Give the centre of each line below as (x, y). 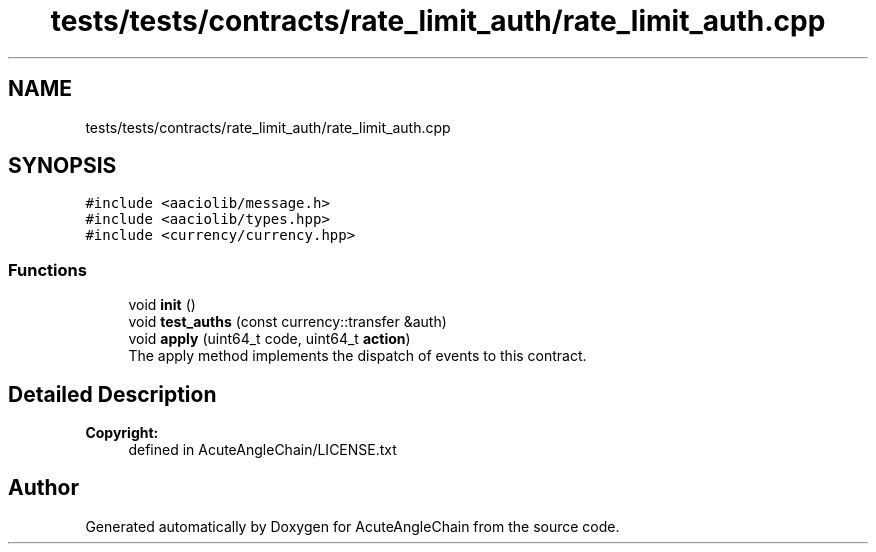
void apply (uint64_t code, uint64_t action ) (269, 339)
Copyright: (122, 433)
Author (43, 488)
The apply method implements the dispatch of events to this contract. (357, 356)
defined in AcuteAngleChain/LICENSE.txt (262, 450)
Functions (47, 269)
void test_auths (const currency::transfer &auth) (287, 322)
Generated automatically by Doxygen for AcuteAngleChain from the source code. (352, 526)
